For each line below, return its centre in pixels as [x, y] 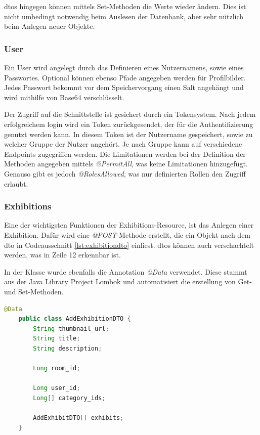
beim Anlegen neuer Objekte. [50, 26]
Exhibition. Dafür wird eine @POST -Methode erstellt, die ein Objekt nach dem [127, 234]
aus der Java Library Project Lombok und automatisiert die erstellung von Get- [128, 281]
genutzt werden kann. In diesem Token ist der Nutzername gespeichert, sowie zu [128, 134]
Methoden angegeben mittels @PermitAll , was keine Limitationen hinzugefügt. [126, 164]
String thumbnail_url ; [71, 329]
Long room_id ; [57, 368]
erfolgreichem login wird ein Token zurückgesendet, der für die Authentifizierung [129, 124]
